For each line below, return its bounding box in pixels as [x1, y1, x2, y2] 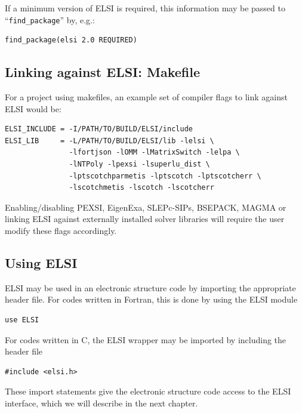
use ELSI [5, 315, 39, 324]
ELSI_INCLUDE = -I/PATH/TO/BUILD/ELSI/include [5, 125, 193, 134]
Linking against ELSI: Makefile [5, 63, 200, 81]
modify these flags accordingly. [5, 224, 117, 236]
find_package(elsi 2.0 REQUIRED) [5, 36, 137, 45]
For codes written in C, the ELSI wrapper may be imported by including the [5, 333, 286, 346]
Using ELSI [5, 253, 78, 272]
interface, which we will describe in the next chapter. [5, 396, 198, 409]
